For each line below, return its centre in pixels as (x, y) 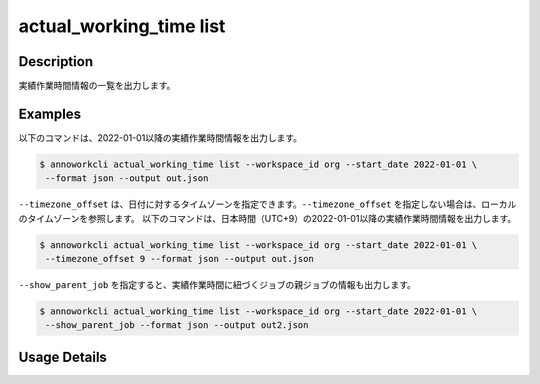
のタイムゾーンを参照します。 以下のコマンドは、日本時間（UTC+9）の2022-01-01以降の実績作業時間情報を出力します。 (267, 218)
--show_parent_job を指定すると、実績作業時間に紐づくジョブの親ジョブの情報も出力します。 (217, 285)
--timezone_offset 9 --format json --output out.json (179, 259)
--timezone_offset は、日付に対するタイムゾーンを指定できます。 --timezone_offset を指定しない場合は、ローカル (267, 204)
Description (56, 61)
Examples (50, 113)
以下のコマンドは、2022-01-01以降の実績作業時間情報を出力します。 (160, 137)
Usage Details (62, 356)
